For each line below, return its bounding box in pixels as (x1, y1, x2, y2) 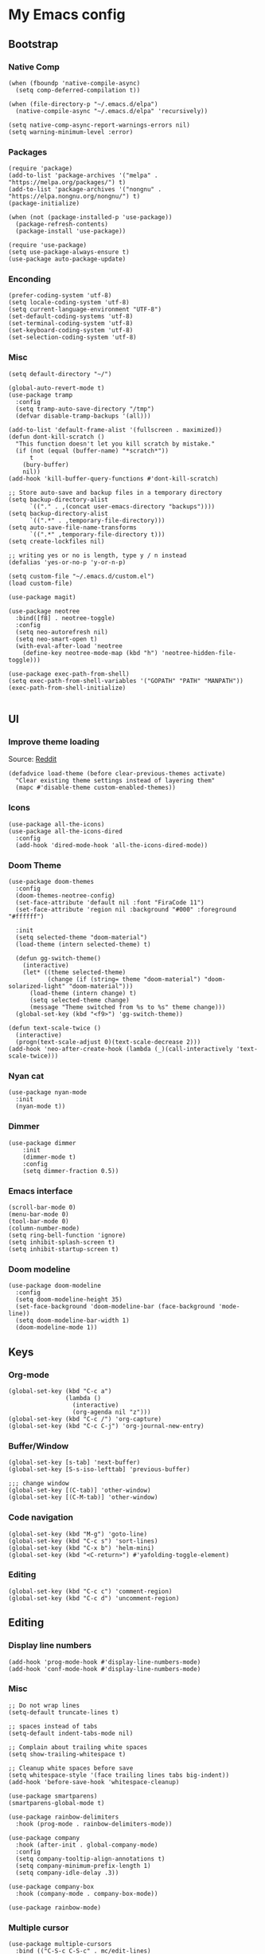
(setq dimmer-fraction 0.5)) (22, 1167, 119, 1175)
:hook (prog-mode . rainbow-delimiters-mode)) (15, 1819, 173, 1828)
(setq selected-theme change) (29, 996, 130, 1005)
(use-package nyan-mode (8, 1089, 88, 1097)
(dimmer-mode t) (22, 1153, 77, 1161)
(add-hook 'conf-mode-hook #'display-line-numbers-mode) (8, 1665, 201, 1673)
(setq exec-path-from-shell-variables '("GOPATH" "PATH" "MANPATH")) (8, 677, 244, 685)
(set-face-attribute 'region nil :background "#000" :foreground (15, 906, 237, 914)
